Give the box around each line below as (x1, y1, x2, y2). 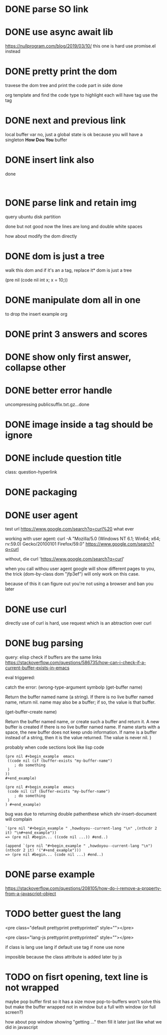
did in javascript (5, 1024, 38, 1030)
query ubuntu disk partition (5, 214, 61, 220)
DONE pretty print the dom (5, 66, 117, 77)
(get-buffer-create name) (5, 709, 57, 715)
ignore (5, 429, 33, 441)
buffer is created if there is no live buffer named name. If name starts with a (5, 724, 161, 730)
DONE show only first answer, (5, 351, 131, 363)
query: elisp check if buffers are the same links (5, 654, 102, 660)
